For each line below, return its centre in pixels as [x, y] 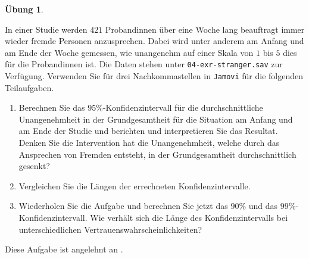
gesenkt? [34, 166]
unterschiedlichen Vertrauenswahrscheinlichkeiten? [110, 229]
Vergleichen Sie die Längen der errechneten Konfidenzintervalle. [135, 185]
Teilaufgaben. [29, 87]
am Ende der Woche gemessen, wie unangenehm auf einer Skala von [129, 52]
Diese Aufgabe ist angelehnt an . [64, 249]
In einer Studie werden [46, 29]
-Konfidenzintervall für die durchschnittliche [183, 107]
